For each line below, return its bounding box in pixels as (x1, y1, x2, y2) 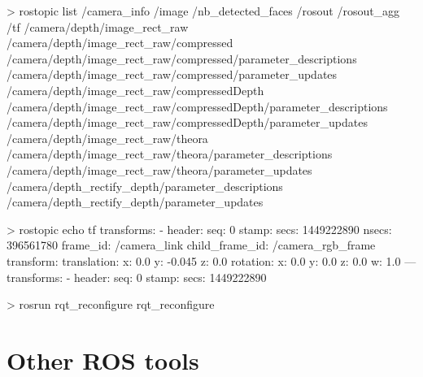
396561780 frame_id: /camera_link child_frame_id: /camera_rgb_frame (7, 236, 376, 253)
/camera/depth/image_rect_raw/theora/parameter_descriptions (7, 145, 333, 162)
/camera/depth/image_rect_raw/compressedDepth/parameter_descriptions (7, 97, 388, 115)
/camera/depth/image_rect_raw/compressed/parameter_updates (7, 66, 338, 83)
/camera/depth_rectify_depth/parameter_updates (7, 193, 264, 210)
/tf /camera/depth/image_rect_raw (7, 18, 189, 35)
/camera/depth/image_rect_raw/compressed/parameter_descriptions (7, 50, 357, 67)
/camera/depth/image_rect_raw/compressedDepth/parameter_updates (7, 114, 368, 131)
